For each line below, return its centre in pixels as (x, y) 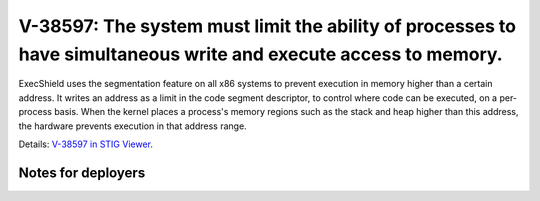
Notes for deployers (82, 172)
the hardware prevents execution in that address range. (132, 126)
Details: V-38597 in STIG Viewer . (86, 144)
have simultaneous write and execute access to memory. (261, 54)
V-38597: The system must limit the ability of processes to (267, 26)
